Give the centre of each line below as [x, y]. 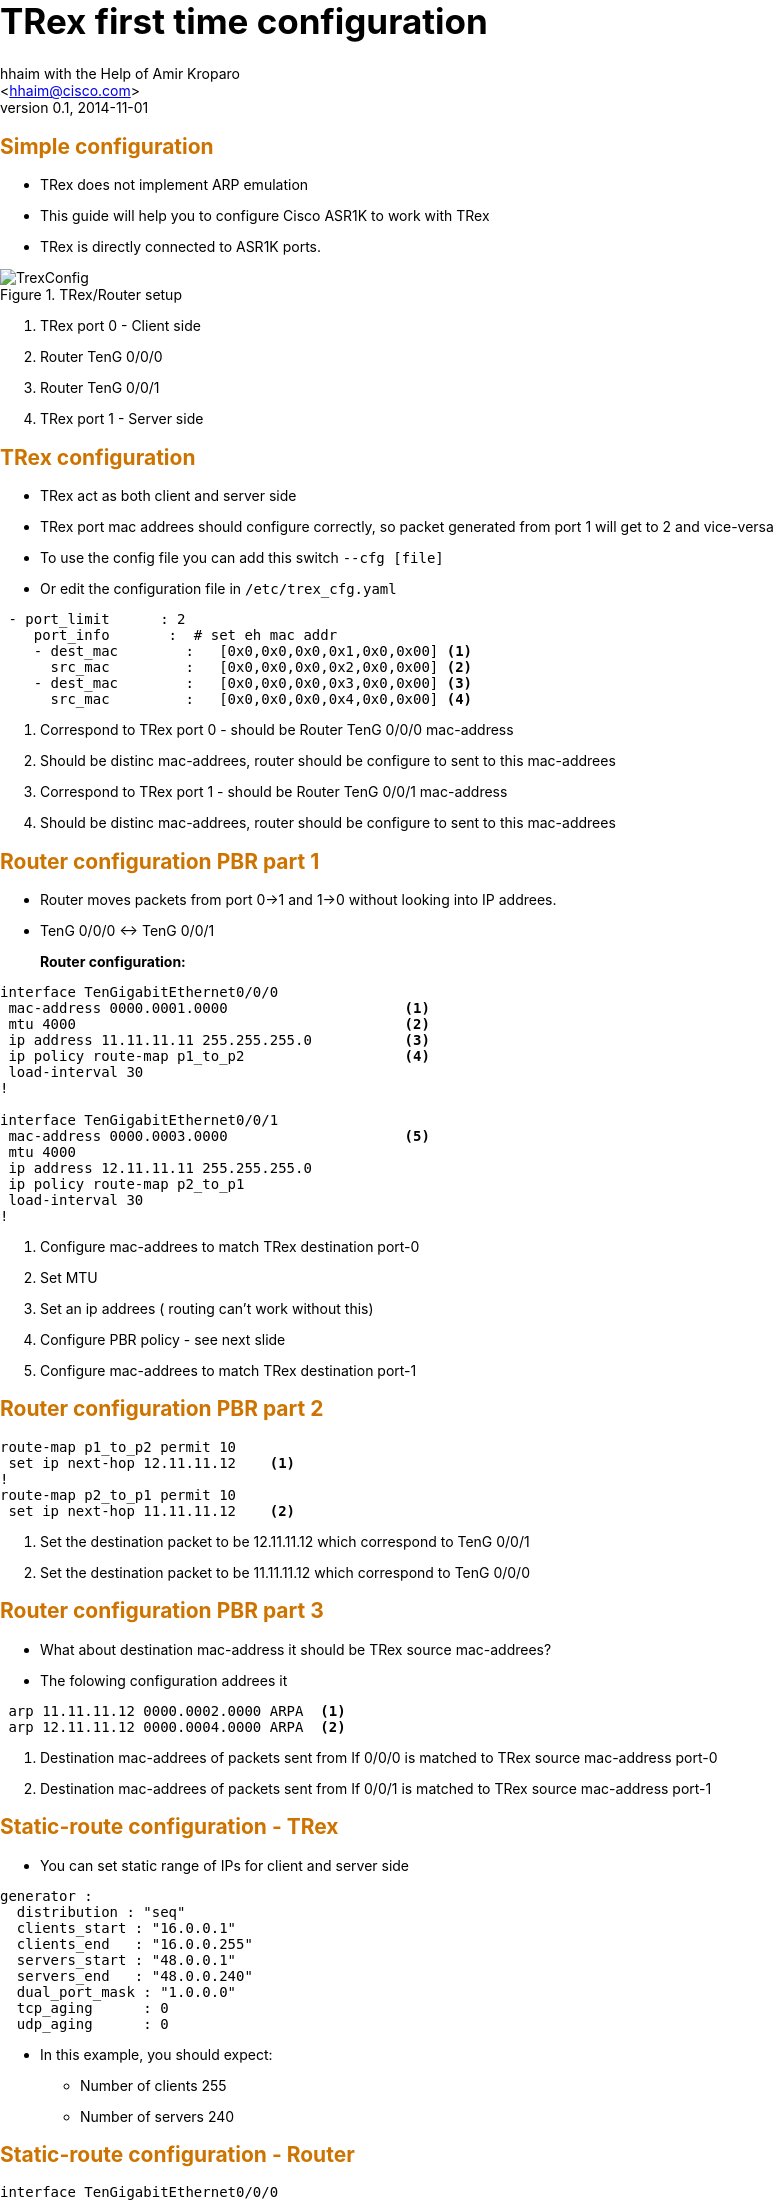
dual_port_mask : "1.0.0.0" [126, 1991]
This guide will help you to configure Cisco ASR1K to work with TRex [265, 216]
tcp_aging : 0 [92, 2007]
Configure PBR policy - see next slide [163, 1339]
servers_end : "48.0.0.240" [134, 1975]
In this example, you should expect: [156, 2054]
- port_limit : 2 [97, 619]
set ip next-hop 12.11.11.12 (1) [152, 1462]
